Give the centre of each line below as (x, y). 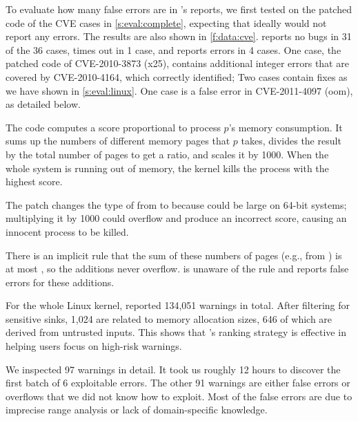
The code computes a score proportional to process (113, 127)
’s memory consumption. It (286, 127)
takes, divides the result (291, 141)
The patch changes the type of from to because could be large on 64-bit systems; (176, 204)
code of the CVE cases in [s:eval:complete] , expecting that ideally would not (166, 22)
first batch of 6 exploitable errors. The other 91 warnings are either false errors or (178, 383)
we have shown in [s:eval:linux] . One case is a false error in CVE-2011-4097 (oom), (179, 90)
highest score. (34, 181)
